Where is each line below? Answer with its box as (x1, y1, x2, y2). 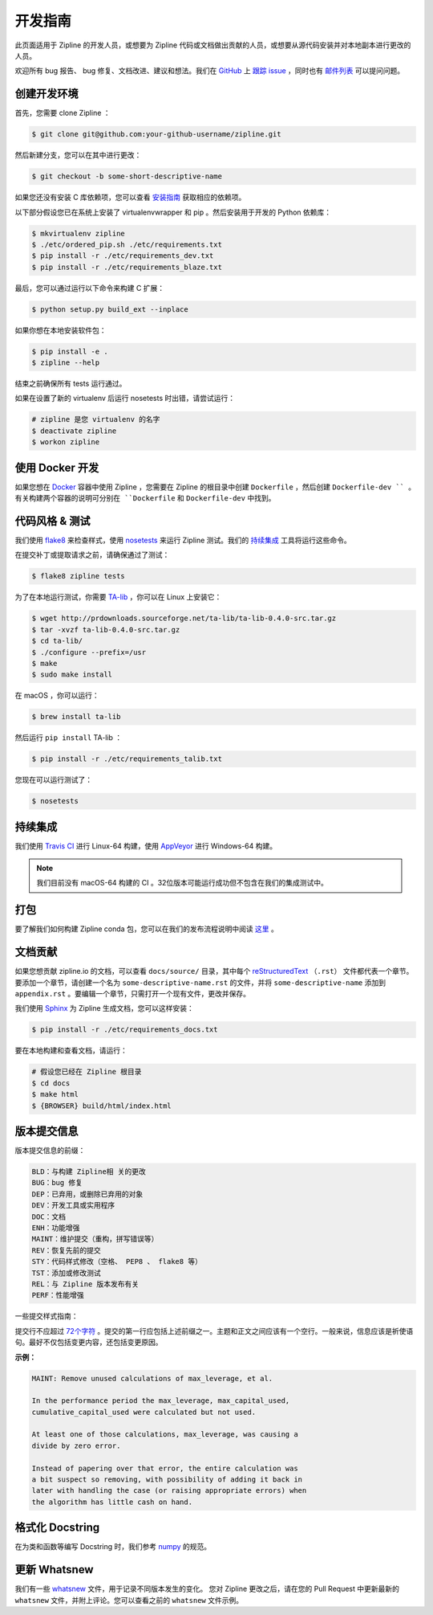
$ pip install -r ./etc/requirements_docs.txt (31, 1025, 218, 1034)
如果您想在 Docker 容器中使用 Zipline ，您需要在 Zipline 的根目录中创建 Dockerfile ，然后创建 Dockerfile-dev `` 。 (14, 482, 416, 492)
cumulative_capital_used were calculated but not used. (31, 1407, 257, 1417)
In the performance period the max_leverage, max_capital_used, (31, 1396, 290, 1405)
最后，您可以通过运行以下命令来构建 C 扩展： (14, 283, 165, 292)
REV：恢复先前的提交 (31, 1245, 101, 1255)
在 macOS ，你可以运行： (14, 691, 99, 701)
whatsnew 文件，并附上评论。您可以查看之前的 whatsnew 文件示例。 (14, 1595, 244, 1605)
